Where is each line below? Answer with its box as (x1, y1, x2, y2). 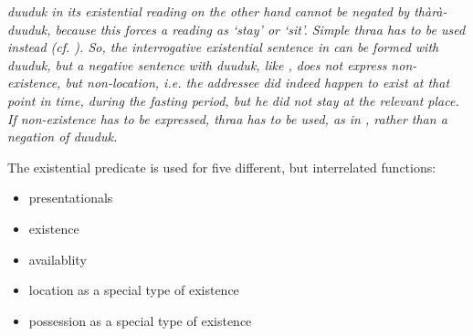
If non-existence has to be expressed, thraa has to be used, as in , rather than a (7, 109, 447, 128)
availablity (28, 249, 87, 268)
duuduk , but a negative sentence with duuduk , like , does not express (7, 55, 387, 74)
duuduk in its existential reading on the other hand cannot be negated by (7, 2, 410, 20)
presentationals (28, 188, 113, 207)
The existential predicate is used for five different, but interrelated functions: (7, 157, 436, 176)
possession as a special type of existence (28, 310, 252, 330)
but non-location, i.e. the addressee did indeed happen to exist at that (65, 73, 450, 92)
